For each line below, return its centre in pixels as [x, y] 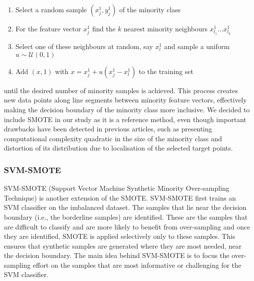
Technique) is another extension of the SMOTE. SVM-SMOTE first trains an [120, 197]
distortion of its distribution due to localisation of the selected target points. [118, 148]
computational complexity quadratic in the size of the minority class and [113, 138]
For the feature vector [48, 28]
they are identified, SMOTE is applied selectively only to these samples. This [120, 236]
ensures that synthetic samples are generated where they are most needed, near [123, 245]
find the [104, 28]
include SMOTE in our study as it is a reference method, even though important [125, 119]
